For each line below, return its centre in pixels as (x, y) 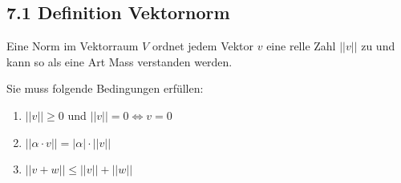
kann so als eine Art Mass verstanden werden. (119, 61)
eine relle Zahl (301, 46)
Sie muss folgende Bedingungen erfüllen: (105, 88)
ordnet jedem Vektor (203, 46)
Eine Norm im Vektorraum (73, 46)
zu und (378, 46)
